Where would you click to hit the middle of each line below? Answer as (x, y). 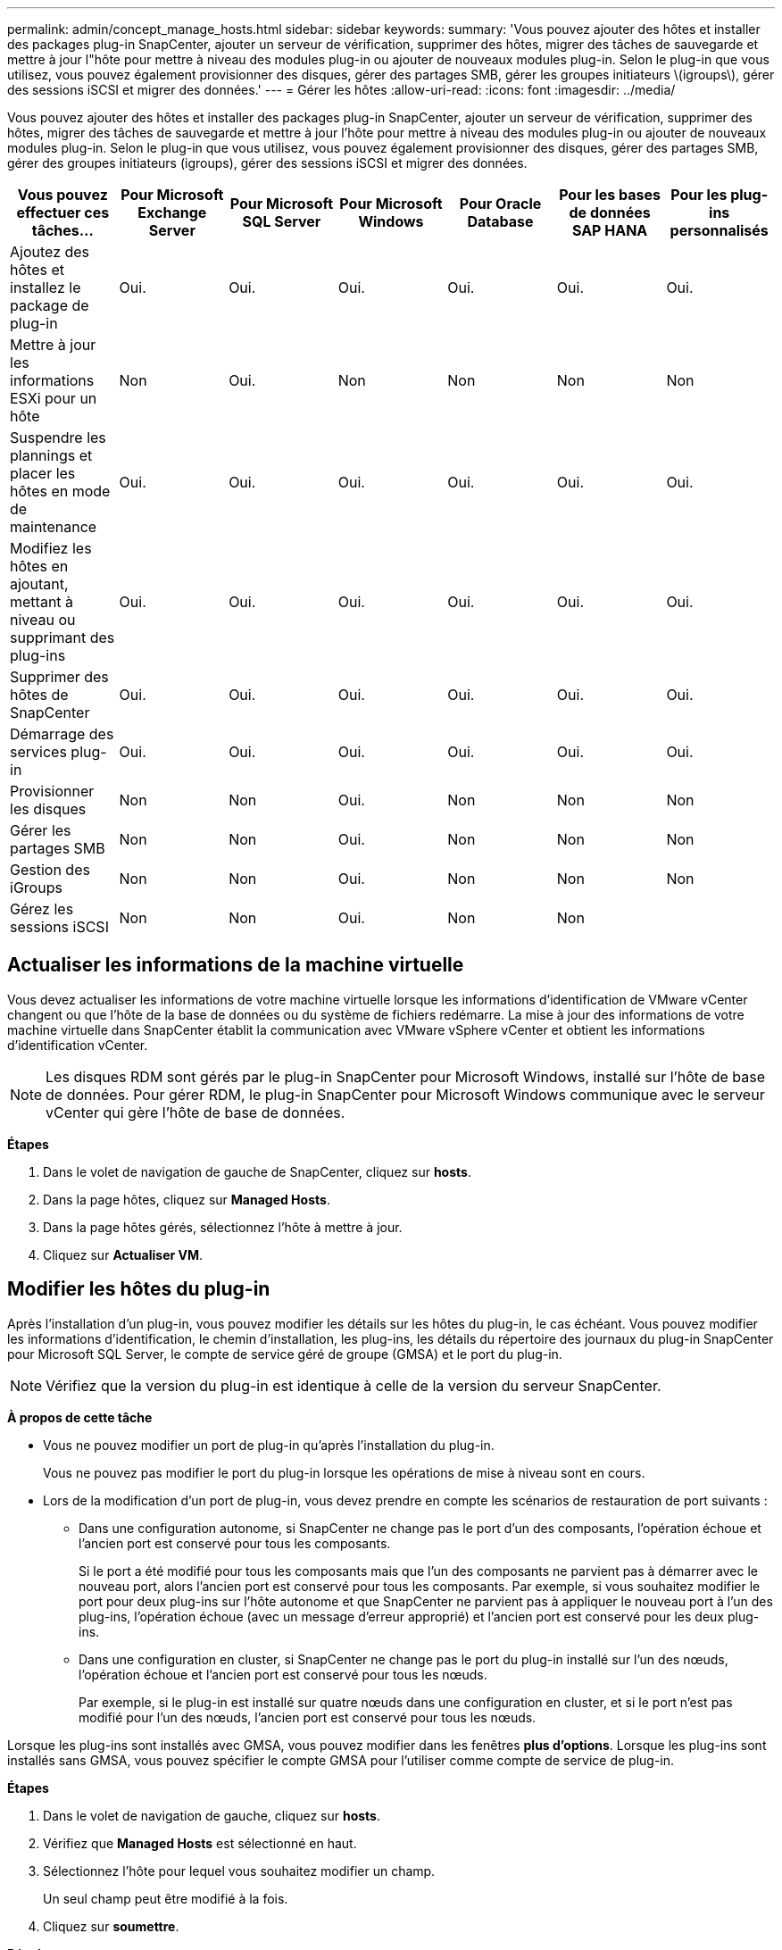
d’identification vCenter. (78, 1045)
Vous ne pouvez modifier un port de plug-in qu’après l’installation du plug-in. (269, 1445)
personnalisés (719, 230)
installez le (46, 287)
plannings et (51, 455)
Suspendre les (58, 437)
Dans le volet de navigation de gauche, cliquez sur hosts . (212, 1815)
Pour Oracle (500, 204)
